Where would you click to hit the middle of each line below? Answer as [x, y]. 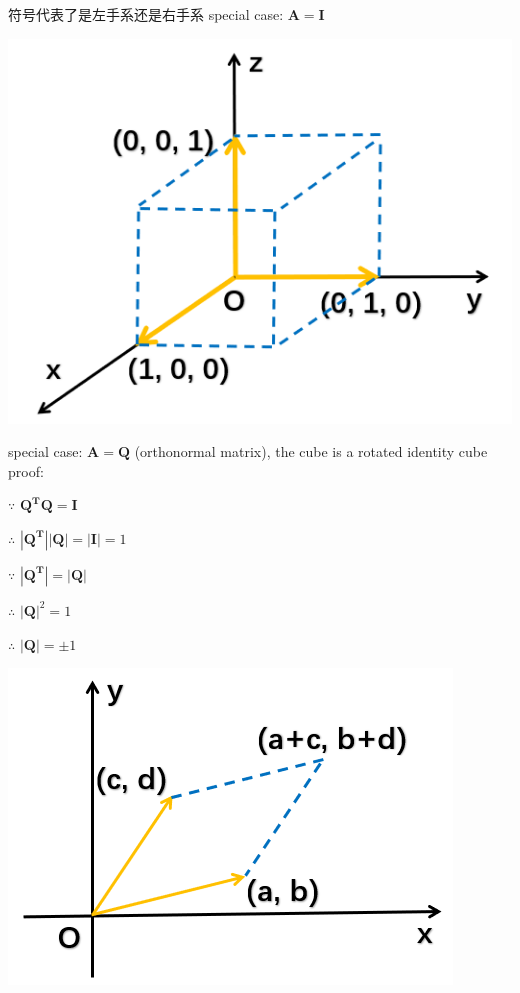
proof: [26, 470]
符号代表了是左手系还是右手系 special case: [146, 14]
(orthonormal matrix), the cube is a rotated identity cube [311, 451]
